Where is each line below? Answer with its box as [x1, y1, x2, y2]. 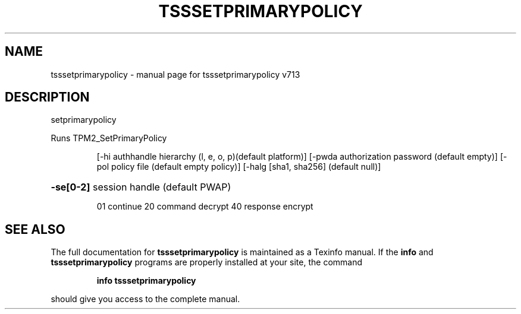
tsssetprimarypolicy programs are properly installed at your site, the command [51, 257, 363, 268]
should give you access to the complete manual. [51, 294, 240, 305]
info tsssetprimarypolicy [96, 275, 196, 286]
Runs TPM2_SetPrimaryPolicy [51, 133, 167, 144]
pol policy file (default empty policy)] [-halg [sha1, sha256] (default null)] [96, 161, 381, 172]
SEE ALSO [5, 221, 65, 237]
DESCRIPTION [5, 90, 90, 105]
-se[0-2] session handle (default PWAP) [51, 181, 231, 194]
